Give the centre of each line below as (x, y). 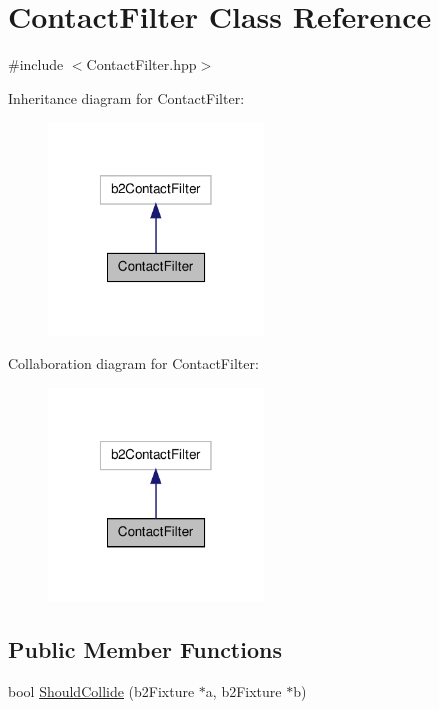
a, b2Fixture (243, 691)
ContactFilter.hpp (141, 64)
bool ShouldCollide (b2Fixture (101, 691)
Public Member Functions (145, 649)
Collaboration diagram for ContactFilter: (133, 363)
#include (36, 64)
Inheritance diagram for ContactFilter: (126, 97)
